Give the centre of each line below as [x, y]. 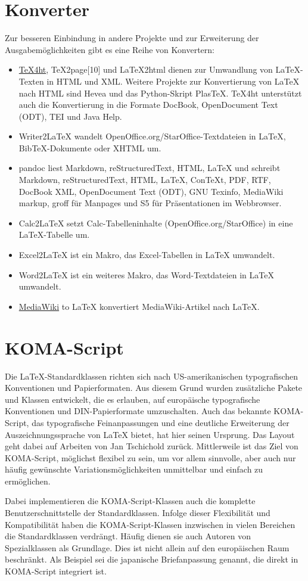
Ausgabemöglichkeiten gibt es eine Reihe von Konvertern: [110, 49]
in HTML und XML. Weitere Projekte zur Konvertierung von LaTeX [173, 81]
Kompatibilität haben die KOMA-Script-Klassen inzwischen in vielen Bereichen [150, 524]
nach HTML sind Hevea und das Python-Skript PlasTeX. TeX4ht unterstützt [160, 93]
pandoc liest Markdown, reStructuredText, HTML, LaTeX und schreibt [150, 168]
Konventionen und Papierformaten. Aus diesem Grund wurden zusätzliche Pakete [154, 388]
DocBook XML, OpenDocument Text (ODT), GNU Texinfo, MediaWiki [151, 191]
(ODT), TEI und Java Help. [70, 116]
